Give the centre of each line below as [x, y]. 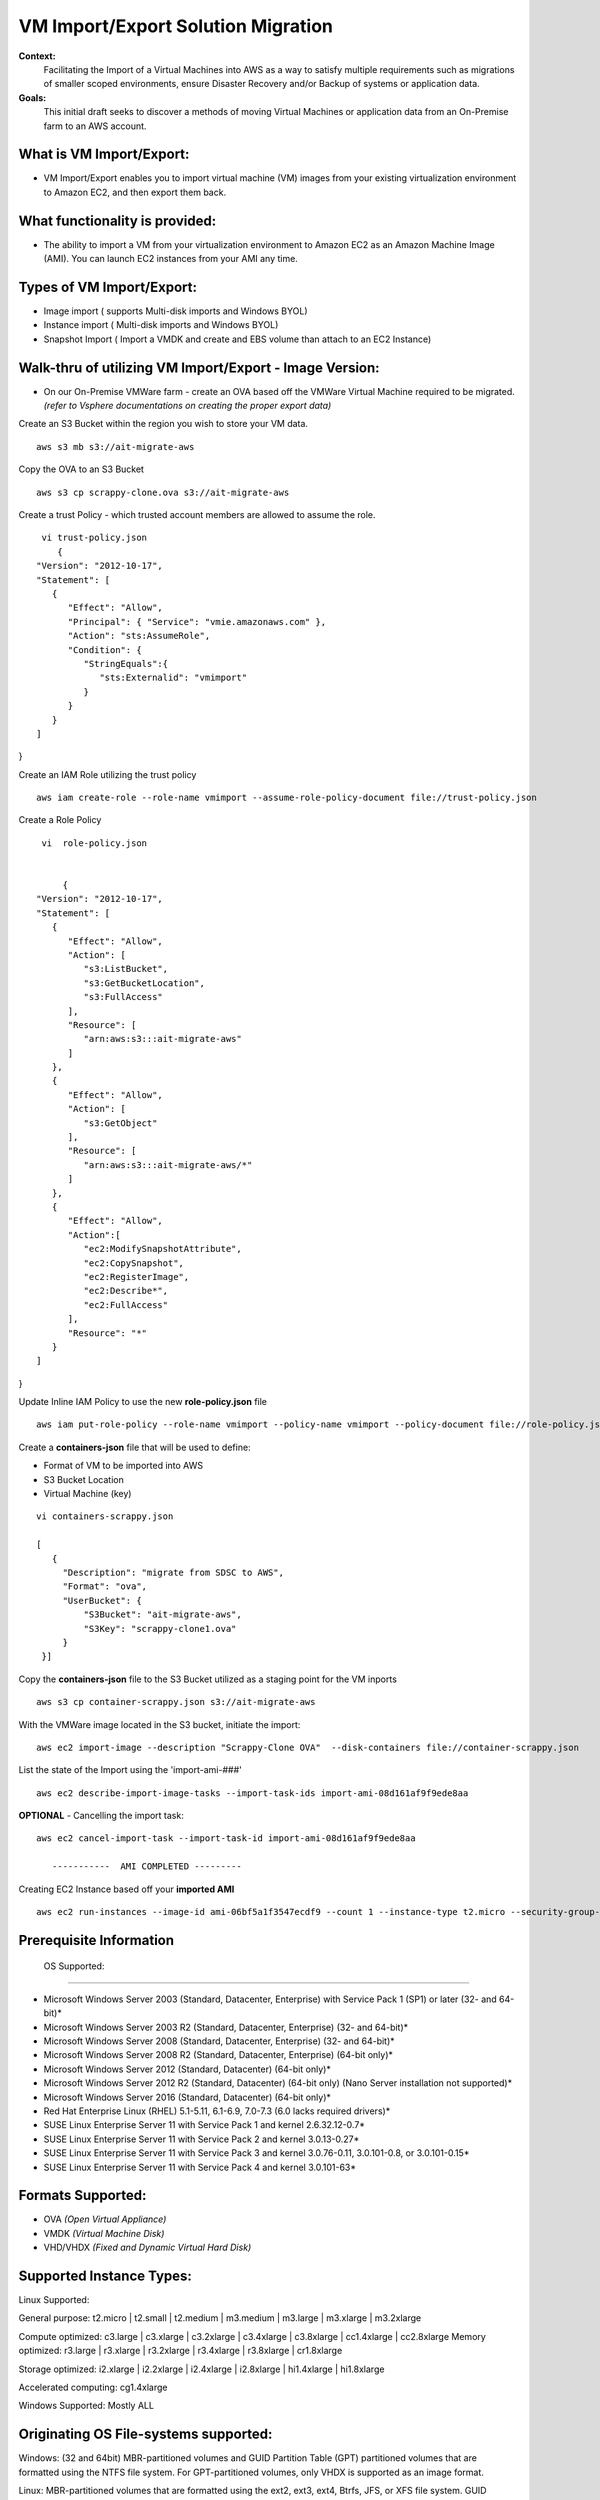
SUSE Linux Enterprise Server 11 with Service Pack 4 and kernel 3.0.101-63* [200, 2167]
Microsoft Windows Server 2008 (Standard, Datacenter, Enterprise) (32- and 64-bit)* [219, 2041]
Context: [37, 56]
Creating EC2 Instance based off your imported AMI [126, 1889]
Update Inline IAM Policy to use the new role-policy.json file [142, 1402]
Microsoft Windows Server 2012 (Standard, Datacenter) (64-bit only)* [187, 2069]
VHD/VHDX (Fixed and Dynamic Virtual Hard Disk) [147, 2247]
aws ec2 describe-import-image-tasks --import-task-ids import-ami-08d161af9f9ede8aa [252, 1793]
